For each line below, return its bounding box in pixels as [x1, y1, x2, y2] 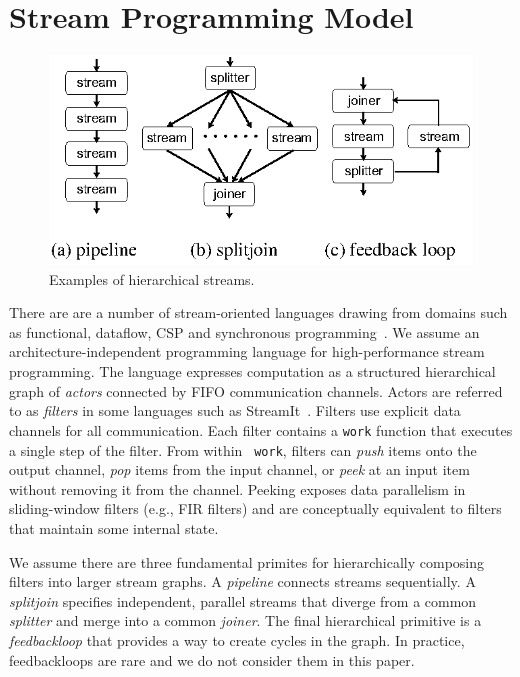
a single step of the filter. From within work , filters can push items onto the [9, 439, 477, 460]
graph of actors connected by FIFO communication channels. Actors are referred [9, 380, 503, 401]
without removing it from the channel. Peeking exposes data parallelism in [9, 478, 466, 499]
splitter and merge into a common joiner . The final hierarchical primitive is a [9, 610, 482, 631]
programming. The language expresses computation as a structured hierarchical [9, 361, 496, 382]
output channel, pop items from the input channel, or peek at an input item [9, 459, 470, 480]
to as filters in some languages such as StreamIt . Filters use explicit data [9, 400, 461, 421]
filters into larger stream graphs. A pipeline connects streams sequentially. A [9, 571, 476, 592]
